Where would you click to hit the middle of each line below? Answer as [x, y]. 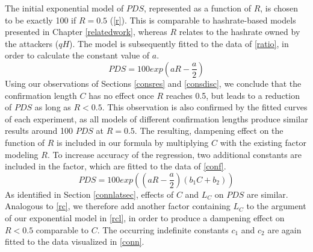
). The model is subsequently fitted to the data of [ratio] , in [179, 43]
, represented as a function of [198, 8]
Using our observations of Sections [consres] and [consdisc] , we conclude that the [153, 83]
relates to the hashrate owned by [240, 32]
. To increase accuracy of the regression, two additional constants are [175, 154]
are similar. [268, 194]
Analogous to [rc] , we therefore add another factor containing [118, 206]
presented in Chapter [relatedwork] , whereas [86, 32]
